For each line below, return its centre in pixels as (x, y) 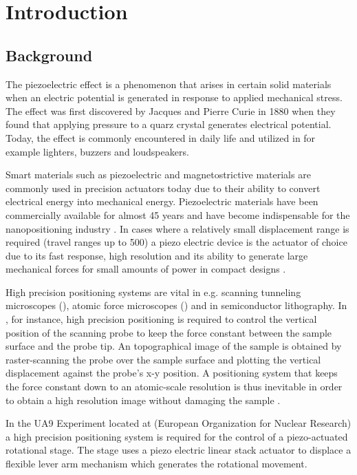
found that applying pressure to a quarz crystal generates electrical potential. (169, 124)
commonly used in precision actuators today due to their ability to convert (163, 188)
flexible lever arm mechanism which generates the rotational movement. (156, 464)
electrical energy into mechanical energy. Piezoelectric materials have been (162, 201)
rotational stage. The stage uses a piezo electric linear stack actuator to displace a (178, 450)
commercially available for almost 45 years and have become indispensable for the (178, 214)
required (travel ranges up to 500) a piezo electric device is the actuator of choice (176, 242)
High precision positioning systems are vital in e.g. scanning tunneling (153, 292)
